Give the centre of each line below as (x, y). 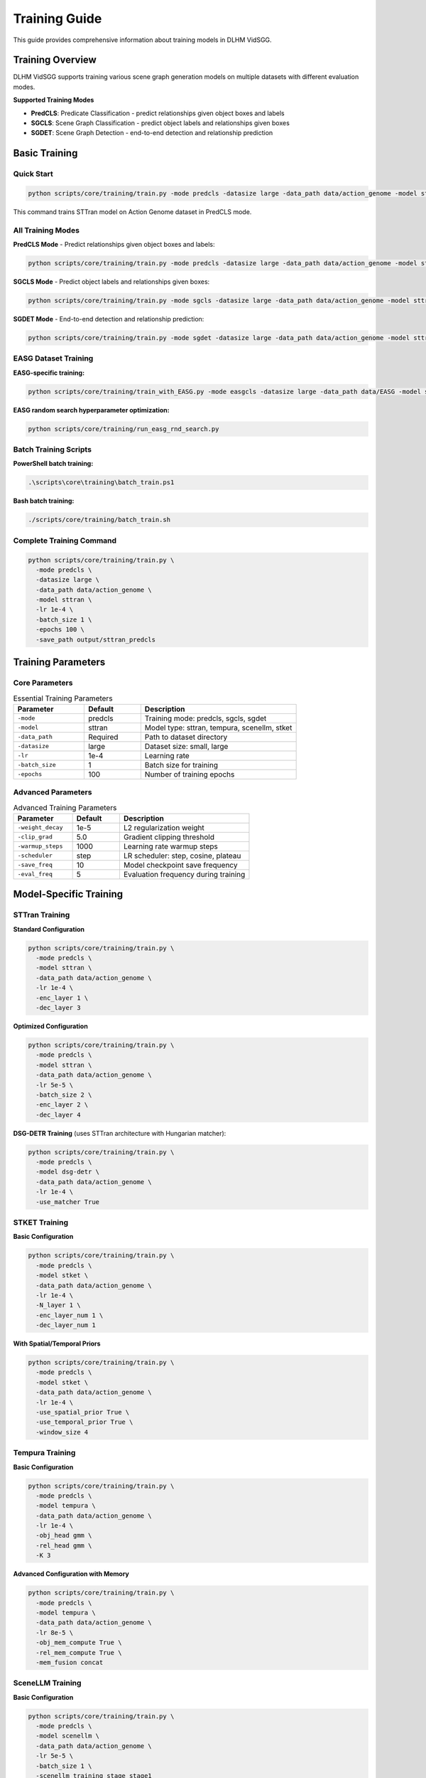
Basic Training (45, 153)
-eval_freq (35, 874)
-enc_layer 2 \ (62, 1105)
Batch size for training (181, 765)
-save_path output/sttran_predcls (96, 639)
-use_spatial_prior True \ (83, 1412)
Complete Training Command (65, 541)
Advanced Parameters (53, 792)
